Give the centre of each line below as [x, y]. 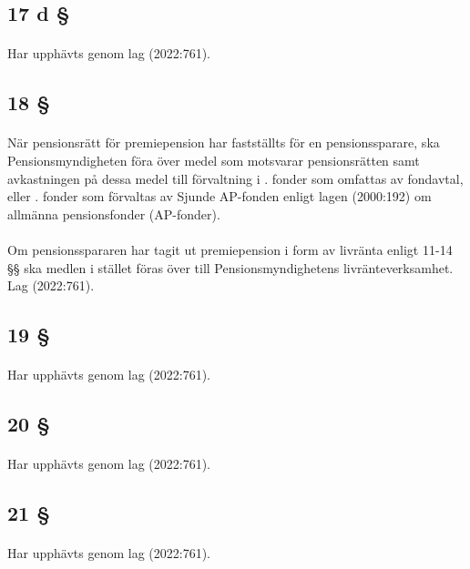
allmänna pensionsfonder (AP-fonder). [114, 213]
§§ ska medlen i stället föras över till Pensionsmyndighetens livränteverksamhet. [230, 267]
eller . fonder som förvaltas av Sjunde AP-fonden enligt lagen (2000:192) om [220, 196]
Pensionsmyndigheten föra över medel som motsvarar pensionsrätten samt [214, 160]
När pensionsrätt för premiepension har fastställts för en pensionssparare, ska [224, 142]
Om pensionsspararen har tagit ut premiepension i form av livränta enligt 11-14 [230, 249]
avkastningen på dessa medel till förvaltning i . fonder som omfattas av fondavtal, [235, 178]
